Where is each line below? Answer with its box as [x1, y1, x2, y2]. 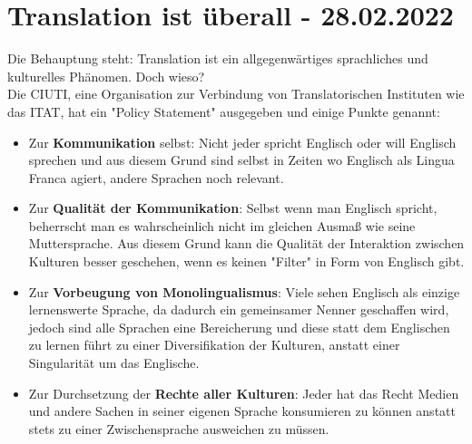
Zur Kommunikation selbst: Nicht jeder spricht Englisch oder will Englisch [28, 132, 457, 151]
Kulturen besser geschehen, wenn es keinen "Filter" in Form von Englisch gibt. [28, 252, 465, 271]
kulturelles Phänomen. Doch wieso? [7, 66, 205, 85]
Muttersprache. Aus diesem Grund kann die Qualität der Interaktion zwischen [28, 234, 465, 253]
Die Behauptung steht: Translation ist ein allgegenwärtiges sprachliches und [7, 49, 428, 68]
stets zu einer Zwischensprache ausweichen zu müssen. [28, 419, 329, 438]
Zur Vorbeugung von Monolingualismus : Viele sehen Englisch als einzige [28, 282, 460, 301]
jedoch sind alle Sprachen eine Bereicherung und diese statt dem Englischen [28, 317, 450, 336]
